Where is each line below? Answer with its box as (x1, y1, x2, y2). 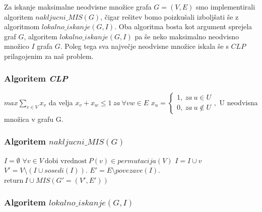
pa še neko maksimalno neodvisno (135, 31, 239, 41)
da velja (48, 97, 73, 107)
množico (4, 41, 29, 51)
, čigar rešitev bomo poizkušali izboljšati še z (100, 11, 239, 22)
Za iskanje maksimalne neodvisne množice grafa (4, 2, 152, 12)
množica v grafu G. (4, 113, 63, 124)
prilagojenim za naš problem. (4, 50, 94, 61)
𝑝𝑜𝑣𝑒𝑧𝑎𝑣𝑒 (115, 167, 143, 175)
